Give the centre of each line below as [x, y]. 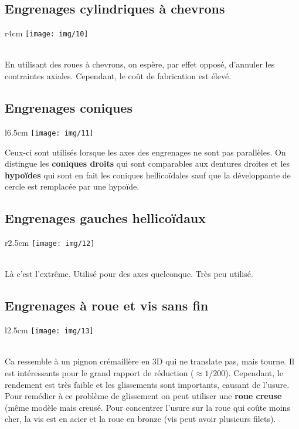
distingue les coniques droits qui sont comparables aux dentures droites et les [147, 163]
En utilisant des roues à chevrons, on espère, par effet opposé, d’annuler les [140, 64]
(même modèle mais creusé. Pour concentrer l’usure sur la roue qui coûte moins [147, 407]
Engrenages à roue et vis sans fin [107, 305]
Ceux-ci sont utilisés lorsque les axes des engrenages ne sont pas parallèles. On [145, 152]
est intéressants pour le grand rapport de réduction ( [99, 372]
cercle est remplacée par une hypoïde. [72, 186]
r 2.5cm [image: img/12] [50, 243]
